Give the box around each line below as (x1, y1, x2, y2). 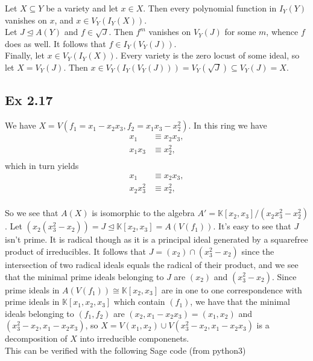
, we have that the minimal (190, 295, 290, 308)
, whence (266, 25, 299, 38)
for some (224, 25, 256, 38)
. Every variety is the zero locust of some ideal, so (115, 49, 300, 62)
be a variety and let (46, 2, 118, 14)
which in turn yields (5, 159, 79, 171)
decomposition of (5, 332, 68, 345)
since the (241, 244, 274, 257)
